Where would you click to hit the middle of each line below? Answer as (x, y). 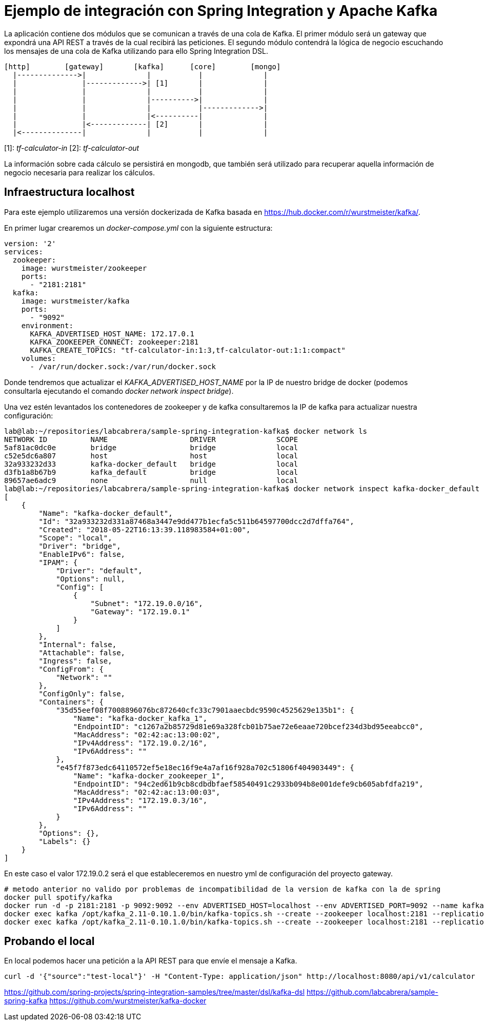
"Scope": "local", (75, 538)
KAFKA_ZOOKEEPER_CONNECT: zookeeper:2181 (114, 342)
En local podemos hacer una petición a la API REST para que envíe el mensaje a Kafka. (151, 961)
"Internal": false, (78, 644)
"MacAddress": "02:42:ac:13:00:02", (147, 735)
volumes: (39, 358)
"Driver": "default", (99, 570)
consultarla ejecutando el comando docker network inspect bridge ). (119, 391)
